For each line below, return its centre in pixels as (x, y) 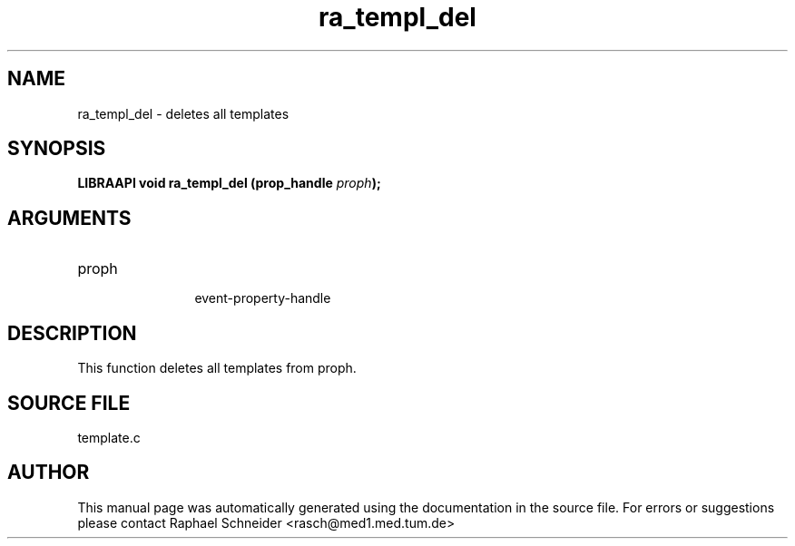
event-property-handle (263, 298)
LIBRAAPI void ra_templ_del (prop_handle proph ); (229, 183)
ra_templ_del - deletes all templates (183, 113)
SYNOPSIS (57, 149)
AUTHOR (49, 473)
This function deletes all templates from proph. (217, 368)
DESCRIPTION (72, 333)
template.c (109, 437)
